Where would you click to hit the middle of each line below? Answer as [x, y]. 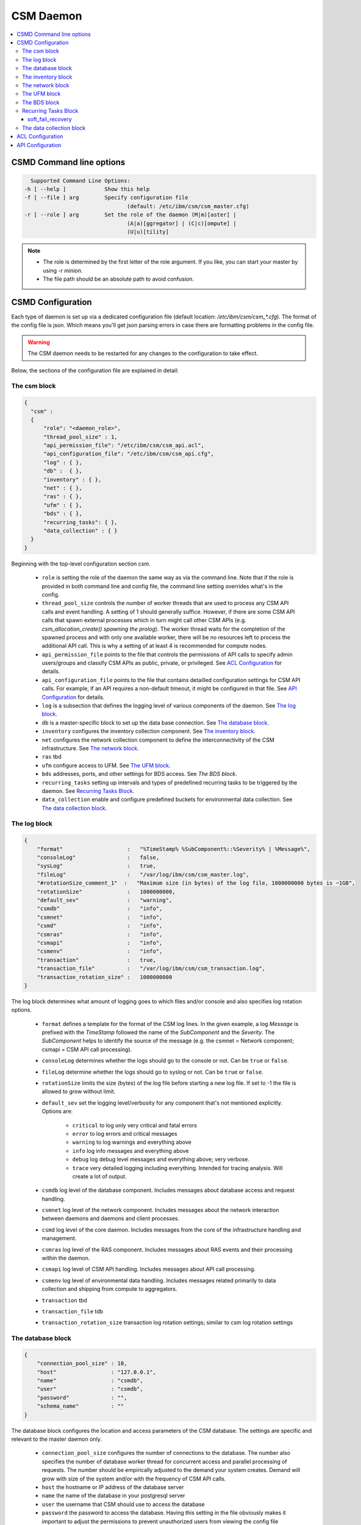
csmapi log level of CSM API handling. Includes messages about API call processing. [149, 1269]
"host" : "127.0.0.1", [97, 1372]
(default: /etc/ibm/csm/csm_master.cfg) [188, 206]
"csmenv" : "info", [100, 951]
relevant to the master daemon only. [56, 1439]
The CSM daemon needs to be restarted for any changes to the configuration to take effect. [143, 353]
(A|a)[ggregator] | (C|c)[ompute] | [182, 223]
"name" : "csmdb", [90, 1381]
